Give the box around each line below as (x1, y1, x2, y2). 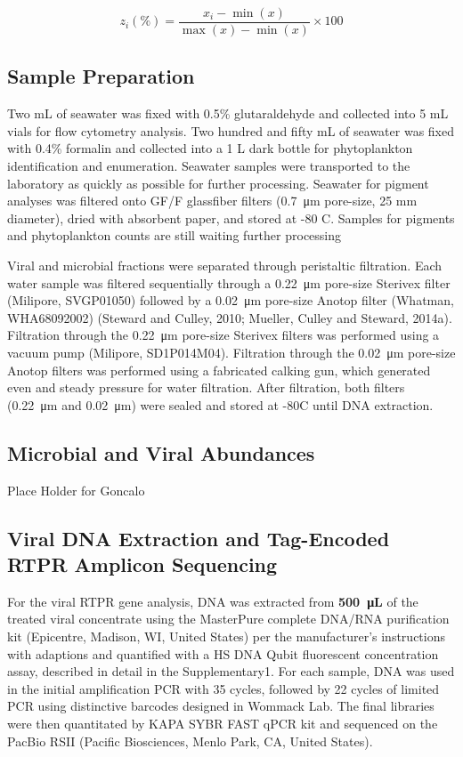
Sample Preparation (7, 62, 195, 90)
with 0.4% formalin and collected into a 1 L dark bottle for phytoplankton (7, 139, 413, 157)
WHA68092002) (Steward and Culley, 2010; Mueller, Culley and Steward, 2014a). (7, 308, 452, 326)
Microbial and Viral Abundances (7, 439, 315, 466)
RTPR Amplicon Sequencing (7, 550, 278, 577)
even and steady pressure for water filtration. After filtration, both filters (7, 378, 405, 397)
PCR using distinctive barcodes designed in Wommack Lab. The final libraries (7, 697, 435, 715)
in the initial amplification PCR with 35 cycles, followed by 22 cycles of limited (7, 679, 440, 697)
